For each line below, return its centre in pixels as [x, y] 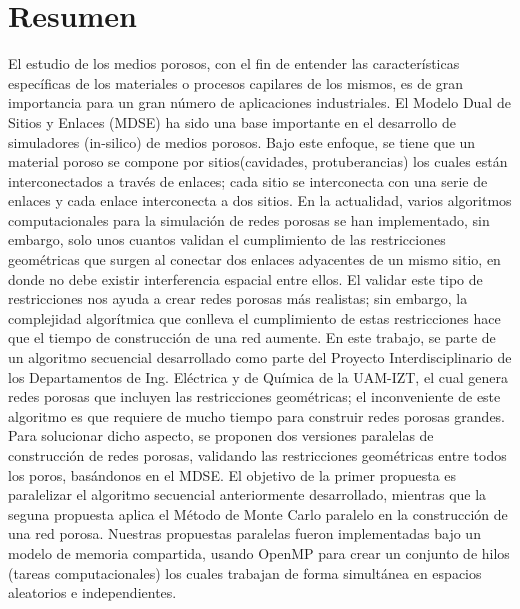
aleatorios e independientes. [92, 592]
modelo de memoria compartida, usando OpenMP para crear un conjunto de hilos [259, 552]
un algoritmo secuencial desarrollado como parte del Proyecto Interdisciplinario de [260, 357]
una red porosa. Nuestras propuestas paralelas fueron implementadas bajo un [244, 533]
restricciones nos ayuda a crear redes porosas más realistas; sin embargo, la [238, 298]
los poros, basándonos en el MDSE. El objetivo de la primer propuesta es [232, 474]
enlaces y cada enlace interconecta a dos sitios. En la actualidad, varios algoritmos [260, 200]
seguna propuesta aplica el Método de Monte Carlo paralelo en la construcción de [258, 513]
